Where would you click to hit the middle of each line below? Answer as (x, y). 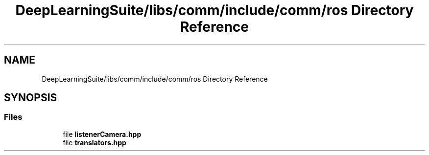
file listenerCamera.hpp (102, 134)
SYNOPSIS (31, 98)
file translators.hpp (95, 142)
